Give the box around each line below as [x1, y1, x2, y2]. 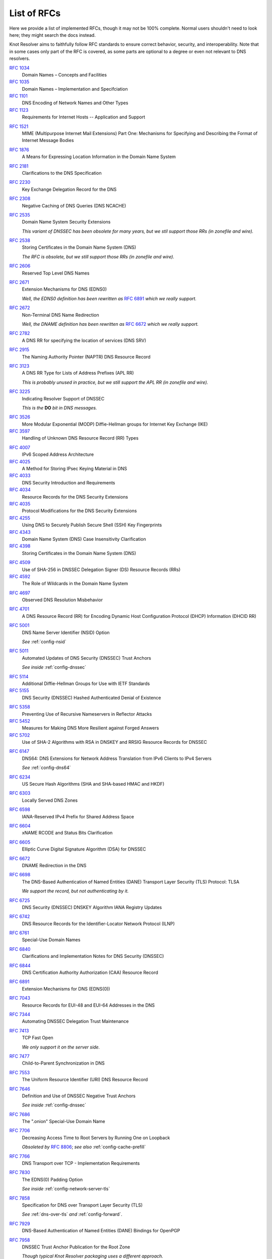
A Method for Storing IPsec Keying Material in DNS [22, 466, 127, 472]
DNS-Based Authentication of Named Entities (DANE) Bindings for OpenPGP [22, 1228, 180, 1234]
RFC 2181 [9, 163, 29, 169]
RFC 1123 [9, 107, 29, 113]
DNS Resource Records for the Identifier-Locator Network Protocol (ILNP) [22, 921, 175, 927]
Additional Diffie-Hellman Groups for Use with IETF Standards [22, 680, 150, 686]
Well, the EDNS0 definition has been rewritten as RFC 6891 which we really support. [22, 295, 196, 302]
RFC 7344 [9, 1011, 30, 1017]
